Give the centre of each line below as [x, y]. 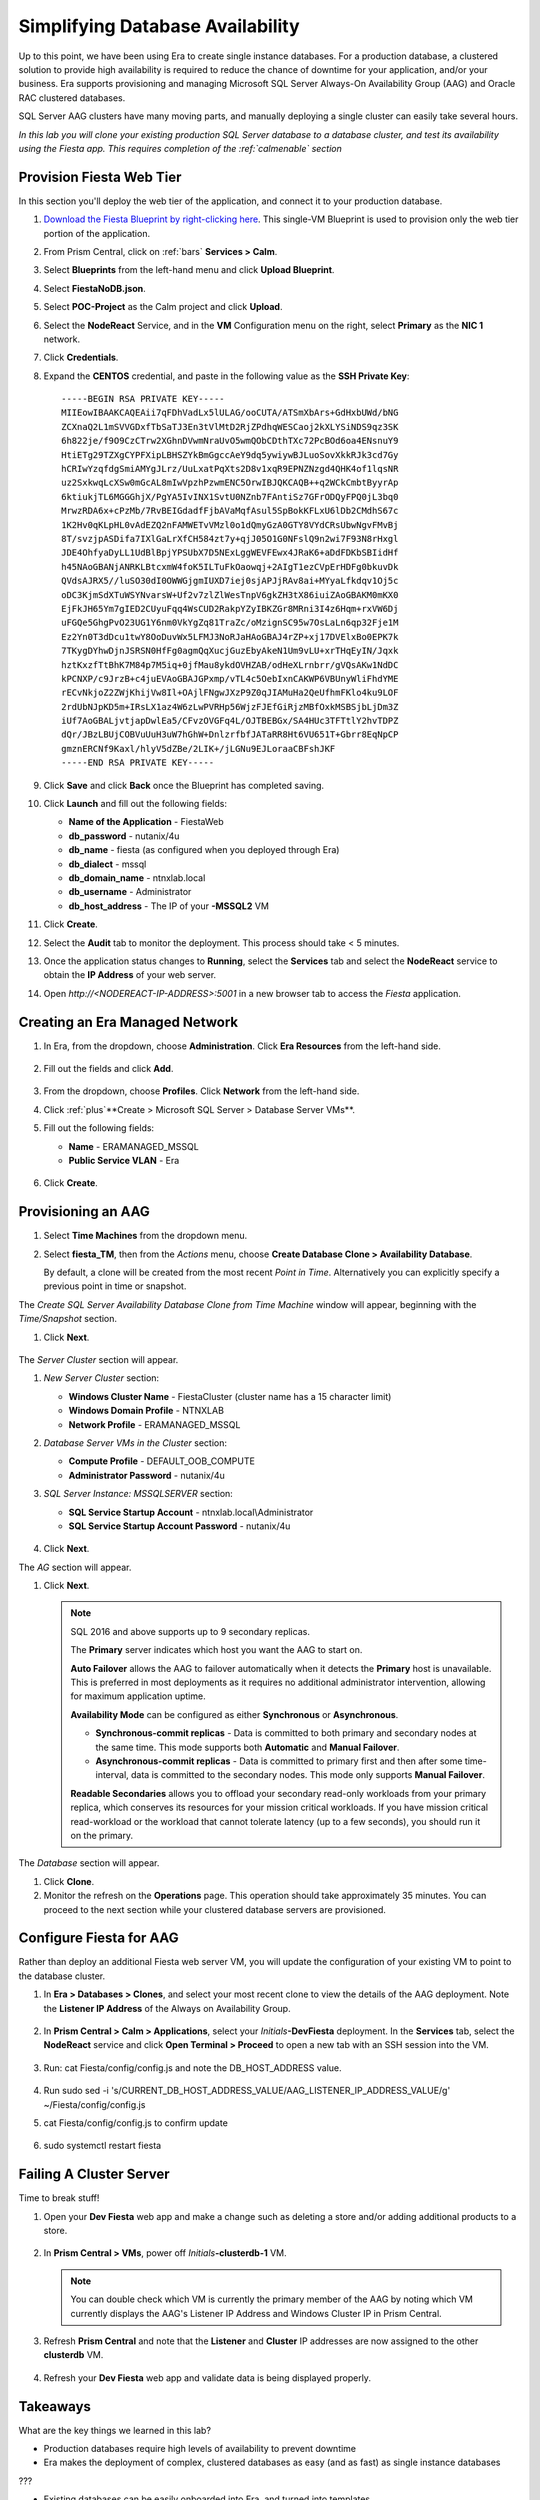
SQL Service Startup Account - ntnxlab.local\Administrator [191, 1512]
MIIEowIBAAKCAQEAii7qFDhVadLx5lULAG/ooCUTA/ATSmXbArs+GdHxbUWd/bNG [230, 413]
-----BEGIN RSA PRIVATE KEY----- [143, 399]
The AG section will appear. [75, 1567]
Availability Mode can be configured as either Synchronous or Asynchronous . [234, 1714]
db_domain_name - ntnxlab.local [137, 877]
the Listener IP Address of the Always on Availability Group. [167, 2008]
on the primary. [102, 1835]
